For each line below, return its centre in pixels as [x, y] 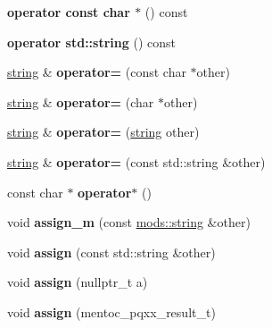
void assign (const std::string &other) [111, 252]
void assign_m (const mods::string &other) [129, 222]
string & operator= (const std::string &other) [136, 161]
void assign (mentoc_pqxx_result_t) [111, 311]
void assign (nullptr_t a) [78, 282]
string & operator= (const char [97, 72]
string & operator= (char [81, 101]
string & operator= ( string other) [103, 132]
